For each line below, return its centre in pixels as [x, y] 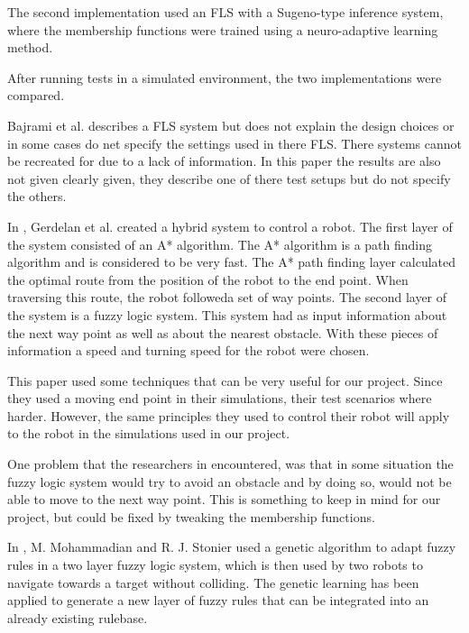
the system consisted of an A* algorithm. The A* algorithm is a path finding [220, 244]
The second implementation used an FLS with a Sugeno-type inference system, [225, 12]
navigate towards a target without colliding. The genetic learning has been [213, 582]
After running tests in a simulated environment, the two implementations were [225, 77]
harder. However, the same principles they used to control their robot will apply [229, 415]
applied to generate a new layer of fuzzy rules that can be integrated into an [218, 600]
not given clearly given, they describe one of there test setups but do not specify [229, 178]
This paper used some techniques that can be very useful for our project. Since [225, 380]
